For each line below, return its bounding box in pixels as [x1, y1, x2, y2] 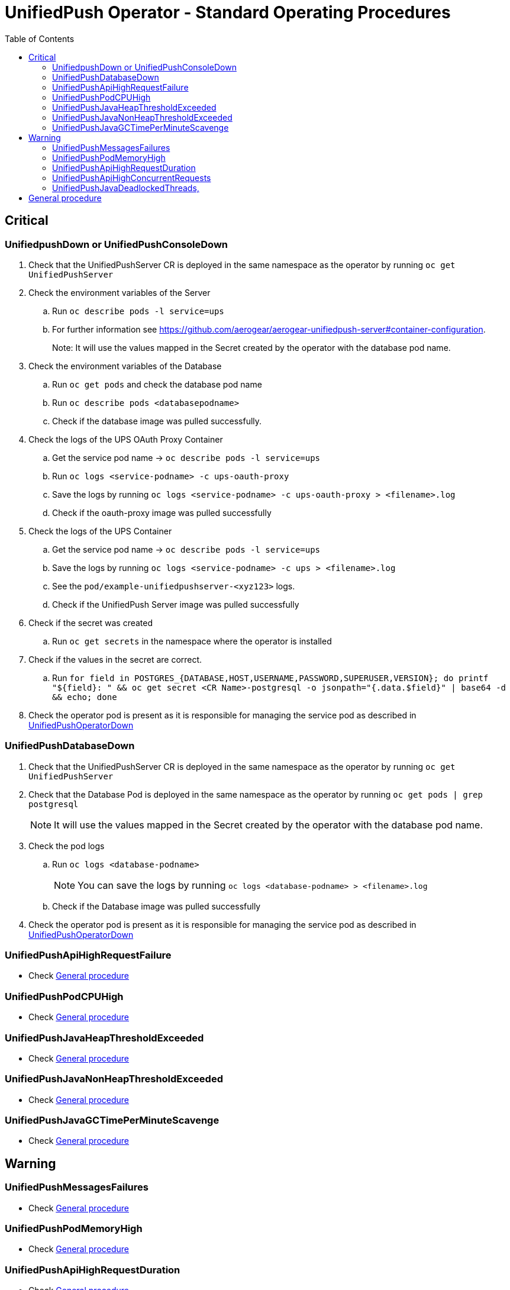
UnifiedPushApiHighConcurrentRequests [52, 172, 211, 183]
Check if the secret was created [28, 617, 153, 628]
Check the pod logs [28, 840, 105, 851]
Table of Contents [5, 33, 75, 44]
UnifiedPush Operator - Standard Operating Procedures [5, 2, 451, 22]
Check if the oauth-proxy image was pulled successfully [52, 507, 272, 518]
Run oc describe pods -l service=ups [52, 305, 224, 316]
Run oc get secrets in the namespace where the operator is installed [52, 636, 332, 646]
